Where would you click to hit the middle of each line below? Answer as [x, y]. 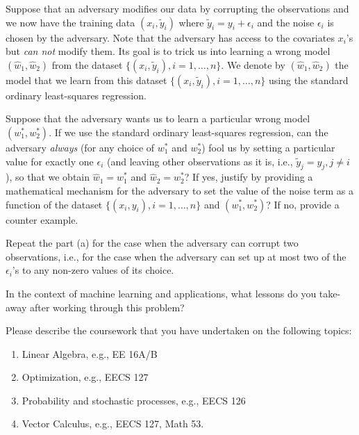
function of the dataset [54, 204]
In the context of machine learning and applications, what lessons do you [161, 293]
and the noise [286, 22]
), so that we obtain [48, 177]
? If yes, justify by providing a [249, 177]
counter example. [42, 219]
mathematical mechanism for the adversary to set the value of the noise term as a [179, 190]
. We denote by [253, 64]
